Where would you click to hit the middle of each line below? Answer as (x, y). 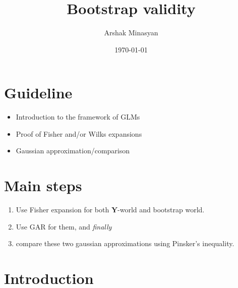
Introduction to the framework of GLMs (78, 117)
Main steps (43, 185)
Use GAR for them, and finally (64, 226)
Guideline (38, 93)
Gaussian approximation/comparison (73, 151)
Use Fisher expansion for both (63, 210)
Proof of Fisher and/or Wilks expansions (79, 133)
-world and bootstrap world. (161, 210)
